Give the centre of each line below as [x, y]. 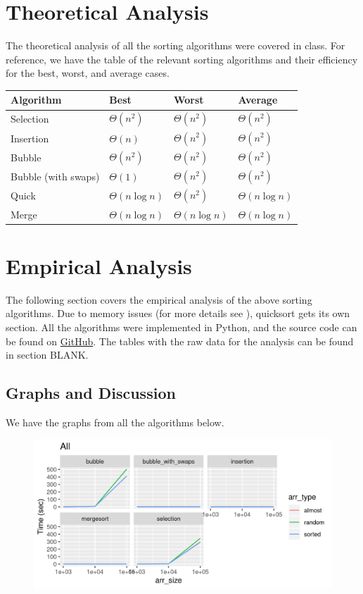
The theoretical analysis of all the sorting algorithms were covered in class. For [176, 45]
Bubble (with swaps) [55, 177]
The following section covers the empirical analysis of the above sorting [159, 299]
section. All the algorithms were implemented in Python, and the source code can [181, 327]
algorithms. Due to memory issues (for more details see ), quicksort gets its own [178, 313]
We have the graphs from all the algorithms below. [115, 422]
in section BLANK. [47, 355]
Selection [30, 119]
